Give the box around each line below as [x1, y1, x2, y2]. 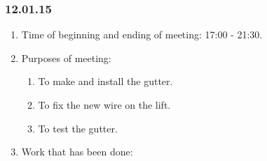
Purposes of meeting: [21, 50, 111, 65]
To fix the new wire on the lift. [38, 98, 171, 112]
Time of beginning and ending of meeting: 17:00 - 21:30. [21, 27, 263, 42]
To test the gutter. [38, 121, 118, 135]
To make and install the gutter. [38, 74, 173, 89]
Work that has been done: [21, 144, 133, 159]
